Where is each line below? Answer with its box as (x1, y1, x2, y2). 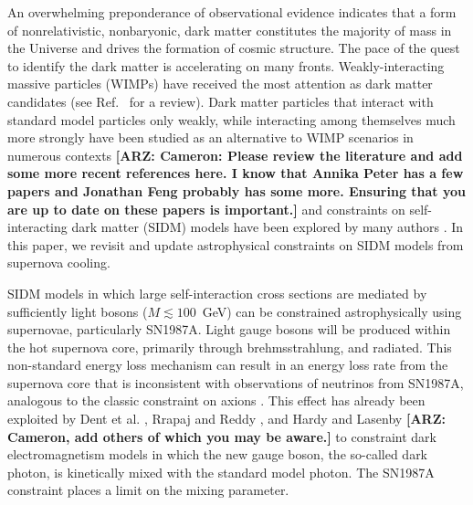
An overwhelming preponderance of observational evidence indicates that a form (7, 3, 457, 21)
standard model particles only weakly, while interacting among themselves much (7, 110, 456, 129)
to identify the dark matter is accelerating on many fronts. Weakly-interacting (7, 56, 445, 75)
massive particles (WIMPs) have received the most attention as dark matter (7, 74, 433, 93)
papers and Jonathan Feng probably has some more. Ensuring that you (7, 181, 466, 200)
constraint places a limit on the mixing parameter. (7, 480, 289, 500)
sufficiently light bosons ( (7, 301, 148, 321)
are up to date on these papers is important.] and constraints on (7, 199, 405, 218)
